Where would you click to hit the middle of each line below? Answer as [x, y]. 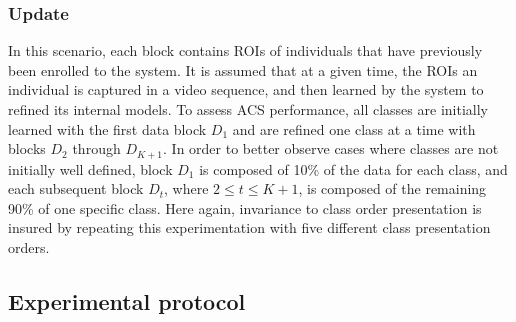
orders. [29, 247]
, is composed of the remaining [392, 188]
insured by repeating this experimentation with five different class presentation [249, 227]
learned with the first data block [107, 128]
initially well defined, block [90, 168]
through [96, 148]
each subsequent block [76, 188]
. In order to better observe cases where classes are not [331, 148]
